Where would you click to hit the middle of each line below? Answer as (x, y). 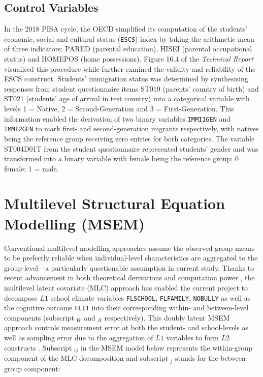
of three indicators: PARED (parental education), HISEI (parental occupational (128, 49)
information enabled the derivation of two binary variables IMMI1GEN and (118, 118)
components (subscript (39, 317)
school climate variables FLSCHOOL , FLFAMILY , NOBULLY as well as (151, 297)
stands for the (197, 358)
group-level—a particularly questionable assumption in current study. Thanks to (129, 267)
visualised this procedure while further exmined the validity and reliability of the (130, 68)
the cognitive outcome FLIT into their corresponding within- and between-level (126, 308)
